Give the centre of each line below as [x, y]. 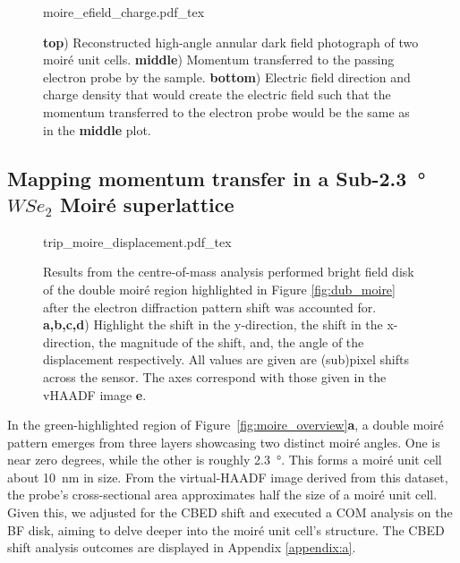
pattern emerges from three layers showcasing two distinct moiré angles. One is [224, 442]
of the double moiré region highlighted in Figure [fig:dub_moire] [219, 289]
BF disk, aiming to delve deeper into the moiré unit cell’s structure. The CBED [226, 529]
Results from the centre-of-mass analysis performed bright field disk [229, 272]
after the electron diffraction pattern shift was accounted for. [210, 307]
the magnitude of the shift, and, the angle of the [231, 341]
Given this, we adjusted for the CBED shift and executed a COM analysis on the [230, 512]
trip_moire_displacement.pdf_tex [137, 241]
